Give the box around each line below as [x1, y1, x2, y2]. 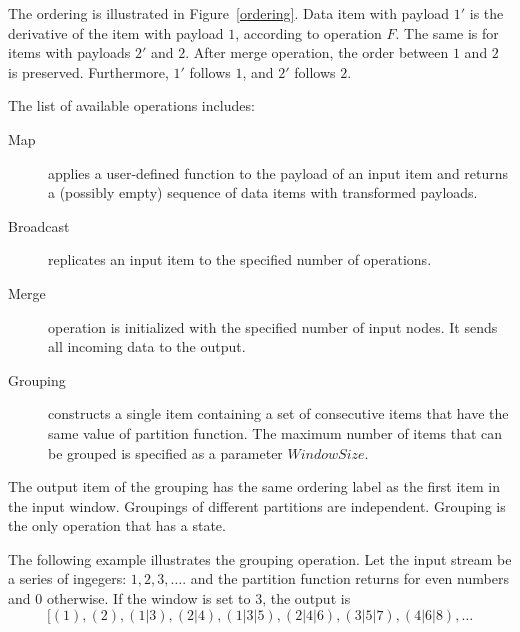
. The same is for [395, 22, 499, 43]
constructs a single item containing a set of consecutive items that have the [48, 403, 509, 424]
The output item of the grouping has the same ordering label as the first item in [8, 476, 501, 497]
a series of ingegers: [8, 568, 127, 589]
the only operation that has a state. [8, 515, 226, 536]
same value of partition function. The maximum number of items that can [48, 422, 503, 443]
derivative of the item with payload [8, 22, 224, 43]
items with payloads [8, 42, 131, 63]
